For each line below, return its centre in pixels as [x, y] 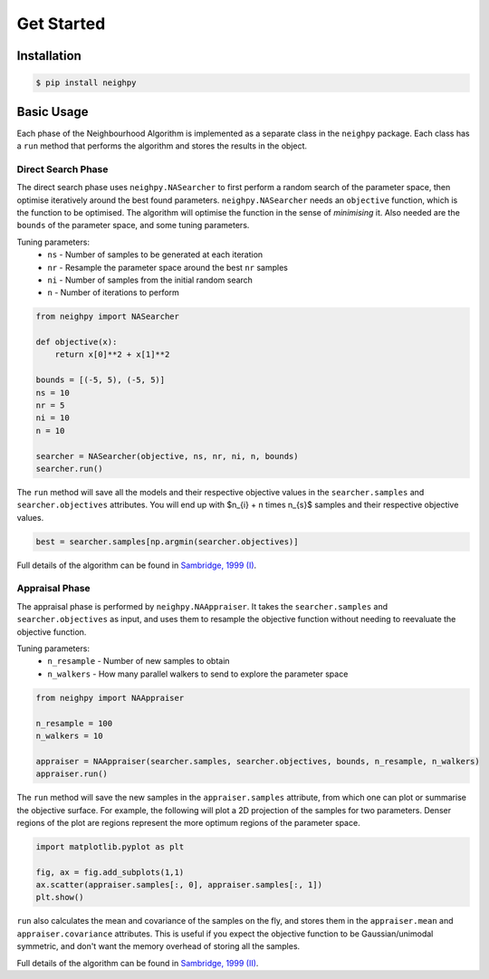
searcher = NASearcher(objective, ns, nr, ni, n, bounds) [167, 456]
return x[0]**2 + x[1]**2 [112, 355]
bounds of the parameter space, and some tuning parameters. [133, 226]
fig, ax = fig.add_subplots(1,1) [110, 872]
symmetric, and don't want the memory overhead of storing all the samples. [158, 946]
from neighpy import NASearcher [108, 317]
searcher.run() [69, 468]
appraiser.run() [72, 774]
